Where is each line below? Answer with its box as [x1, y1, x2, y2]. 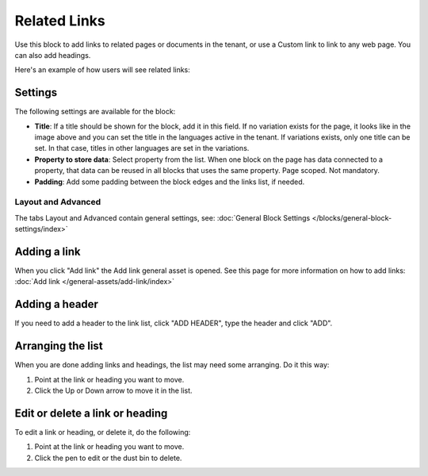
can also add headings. [14, 50, 91, 59]
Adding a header [14, 297, 99, 311]
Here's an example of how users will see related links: [14, 65, 190, 75]
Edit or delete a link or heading [14, 406, 168, 420]
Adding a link [14, 244, 81, 258]
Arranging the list [14, 340, 103, 353]
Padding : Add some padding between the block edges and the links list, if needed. [34, 177, 305, 186]
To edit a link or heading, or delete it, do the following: [14, 427, 191, 436]
